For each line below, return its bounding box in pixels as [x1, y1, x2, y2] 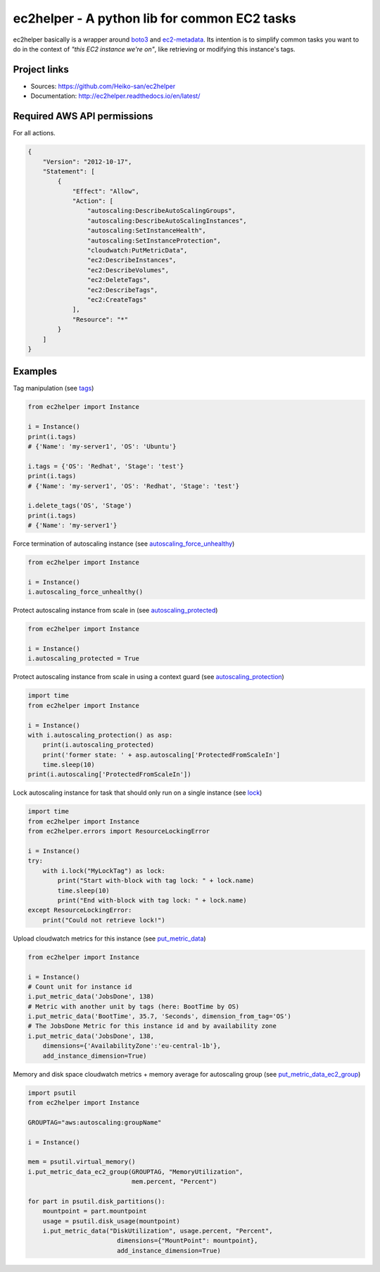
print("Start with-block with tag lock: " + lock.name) [57, 876, 255, 885]
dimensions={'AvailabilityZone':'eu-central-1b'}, [42, 1042, 221, 1050]
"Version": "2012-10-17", [42, 157, 132, 166]
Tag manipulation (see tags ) [13, 384, 94, 393]
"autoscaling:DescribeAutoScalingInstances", [87, 216, 247, 225]
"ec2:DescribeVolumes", [87, 266, 169, 274]
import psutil [27, 1089, 77, 1096]
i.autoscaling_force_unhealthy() [27, 588, 144, 596]
